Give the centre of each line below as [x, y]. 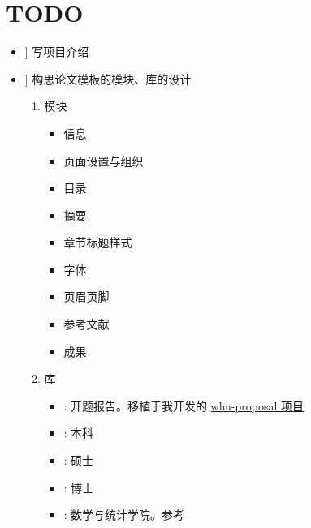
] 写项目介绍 [57, 52]
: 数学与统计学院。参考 [124, 515]
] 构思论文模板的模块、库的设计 [108, 78]
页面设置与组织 [104, 160]
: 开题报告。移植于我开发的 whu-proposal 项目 [184, 405]
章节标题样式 [98, 242]
